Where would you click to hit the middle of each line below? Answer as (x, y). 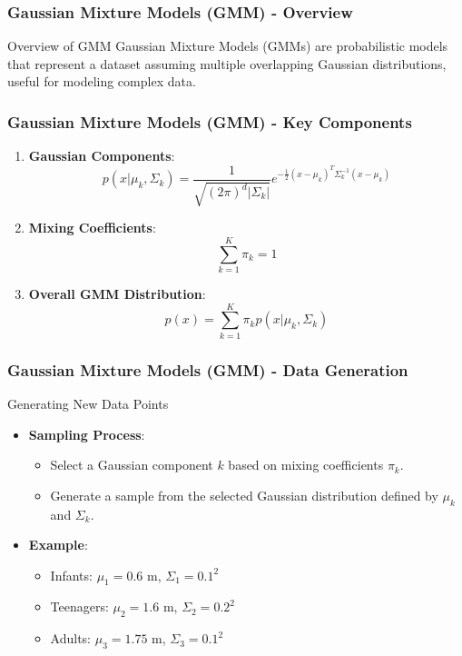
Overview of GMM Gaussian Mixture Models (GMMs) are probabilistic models (228, 46)
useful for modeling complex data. (102, 81)
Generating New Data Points (88, 403)
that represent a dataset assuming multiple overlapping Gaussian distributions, (227, 63)
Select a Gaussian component (132, 465)
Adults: (71, 638)
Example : (58, 545)
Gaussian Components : (102, 156)
